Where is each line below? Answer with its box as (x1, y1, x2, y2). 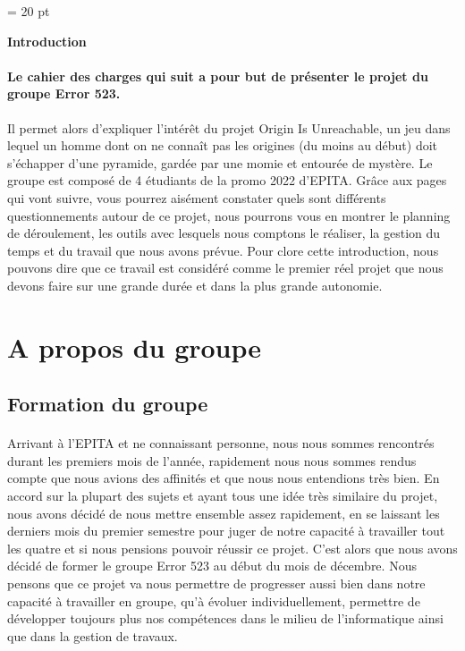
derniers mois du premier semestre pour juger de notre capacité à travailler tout (7, 521, 445, 540)
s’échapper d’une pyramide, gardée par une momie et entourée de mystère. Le (7, 153, 433, 172)
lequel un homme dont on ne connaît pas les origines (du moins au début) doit (7, 136, 438, 155)
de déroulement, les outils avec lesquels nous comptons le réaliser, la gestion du (7, 224, 441, 242)
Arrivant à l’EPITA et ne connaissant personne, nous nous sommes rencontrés (7, 434, 435, 452)
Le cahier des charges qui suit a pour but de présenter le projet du (7, 66, 428, 85)
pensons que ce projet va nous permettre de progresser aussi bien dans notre (7, 574, 426, 593)
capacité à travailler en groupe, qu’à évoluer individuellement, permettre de (7, 591, 420, 610)
